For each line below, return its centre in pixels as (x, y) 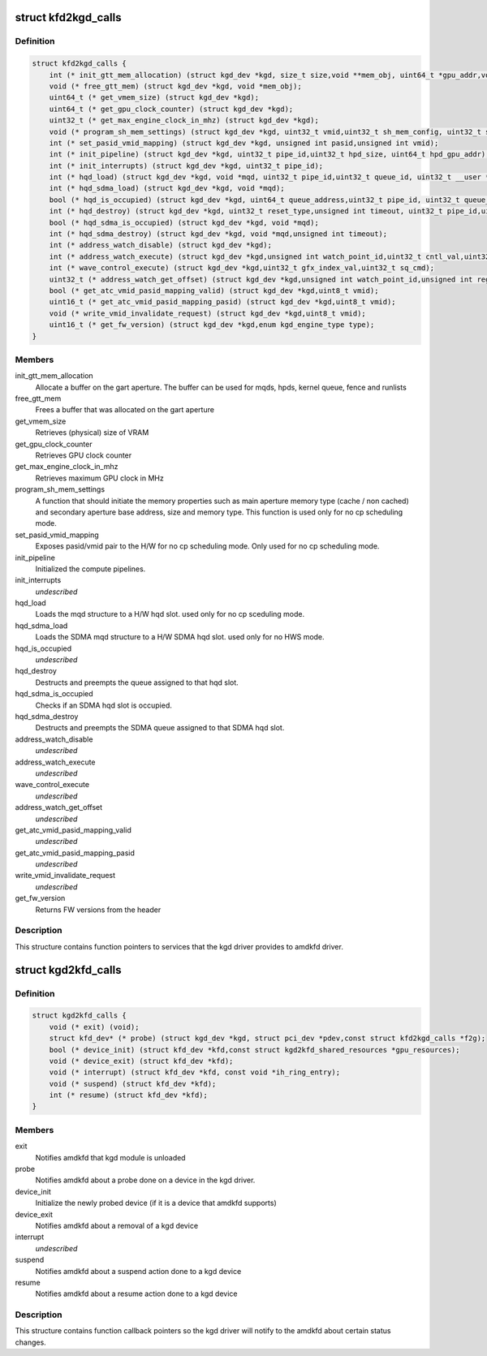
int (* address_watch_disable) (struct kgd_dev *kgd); (160, 245)
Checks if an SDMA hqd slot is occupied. (103, 705)
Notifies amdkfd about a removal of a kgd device (117, 1225)
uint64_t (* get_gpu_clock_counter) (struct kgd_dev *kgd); (171, 109)
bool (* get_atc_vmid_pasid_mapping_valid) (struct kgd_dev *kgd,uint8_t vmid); (214, 291)
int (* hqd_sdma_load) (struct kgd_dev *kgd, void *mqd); (167, 188)
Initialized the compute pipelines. (91, 569)
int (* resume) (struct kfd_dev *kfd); (129, 1095)
